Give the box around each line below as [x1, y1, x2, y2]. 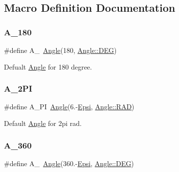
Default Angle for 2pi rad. [4, 118, 82, 128]
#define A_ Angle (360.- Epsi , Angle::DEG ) [4, 158, 134, 168]
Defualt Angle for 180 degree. [4, 61, 92, 72]
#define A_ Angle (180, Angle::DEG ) [4, 45, 117, 55]
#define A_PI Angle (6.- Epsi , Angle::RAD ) [4, 101, 134, 112]
